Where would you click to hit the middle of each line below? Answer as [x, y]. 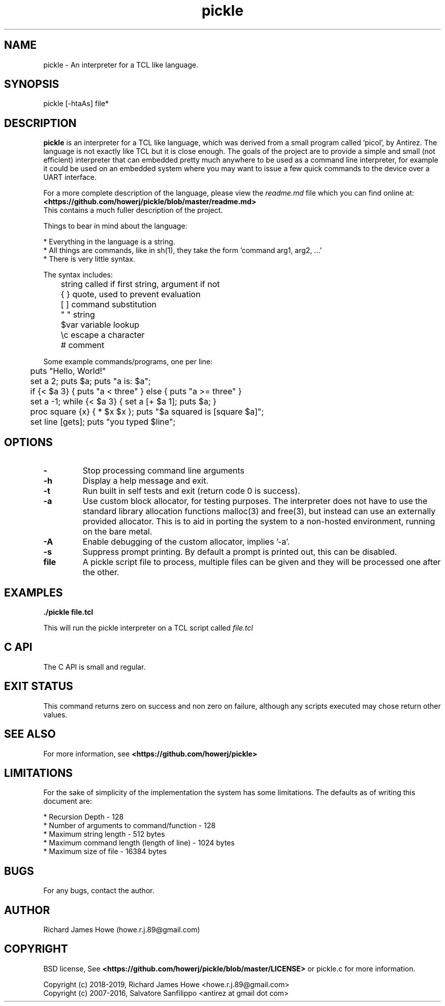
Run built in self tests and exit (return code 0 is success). [191, 491]
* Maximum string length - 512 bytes [104, 834]
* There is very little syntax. [89, 259]
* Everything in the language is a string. [109, 242]
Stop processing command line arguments [164, 471]
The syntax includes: [78, 275]
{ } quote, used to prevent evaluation [131, 294]
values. [55, 714]
